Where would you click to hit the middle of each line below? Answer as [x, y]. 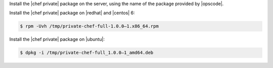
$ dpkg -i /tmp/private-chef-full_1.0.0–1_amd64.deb [87, 53]
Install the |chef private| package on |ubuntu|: [57, 39]
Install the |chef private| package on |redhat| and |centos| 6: [72, 13]
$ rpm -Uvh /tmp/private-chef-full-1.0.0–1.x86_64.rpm [89, 26]
